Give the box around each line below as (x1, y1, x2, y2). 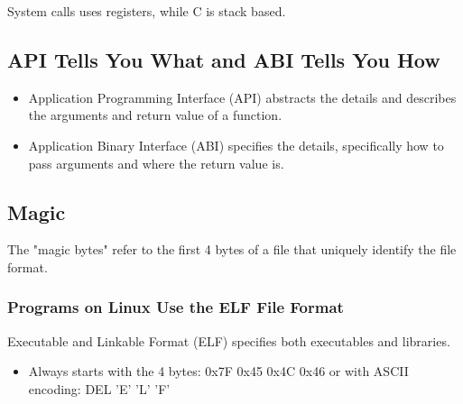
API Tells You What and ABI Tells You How (7, 45, 440, 73)
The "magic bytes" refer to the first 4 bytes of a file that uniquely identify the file (7, 240, 457, 259)
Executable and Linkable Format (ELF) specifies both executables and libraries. (7, 331, 450, 350)
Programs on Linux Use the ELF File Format (7, 296, 344, 318)
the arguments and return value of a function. (28, 106, 282, 124)
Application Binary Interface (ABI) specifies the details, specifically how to (28, 135, 444, 154)
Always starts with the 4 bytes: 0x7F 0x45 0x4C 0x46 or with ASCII (28, 362, 409, 381)
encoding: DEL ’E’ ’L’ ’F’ (28, 379, 171, 398)
